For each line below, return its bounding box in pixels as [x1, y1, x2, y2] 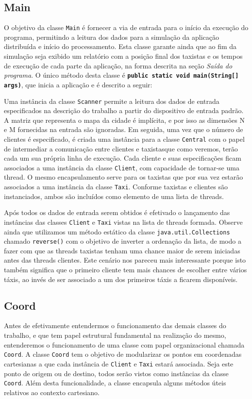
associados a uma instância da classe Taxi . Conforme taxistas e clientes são [4, 182, 228, 192]
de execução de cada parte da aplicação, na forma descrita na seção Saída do [4, 60, 233, 70]
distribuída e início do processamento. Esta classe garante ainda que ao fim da [4, 41, 237, 51]
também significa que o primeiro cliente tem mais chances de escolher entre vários [4, 265, 247, 275]
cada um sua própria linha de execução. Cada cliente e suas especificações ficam [4, 153, 241, 163]
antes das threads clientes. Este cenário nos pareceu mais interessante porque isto [4, 255, 246, 265]
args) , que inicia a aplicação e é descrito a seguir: [4, 79, 152, 89]
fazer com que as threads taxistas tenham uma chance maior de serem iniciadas [4, 245, 240, 255]
